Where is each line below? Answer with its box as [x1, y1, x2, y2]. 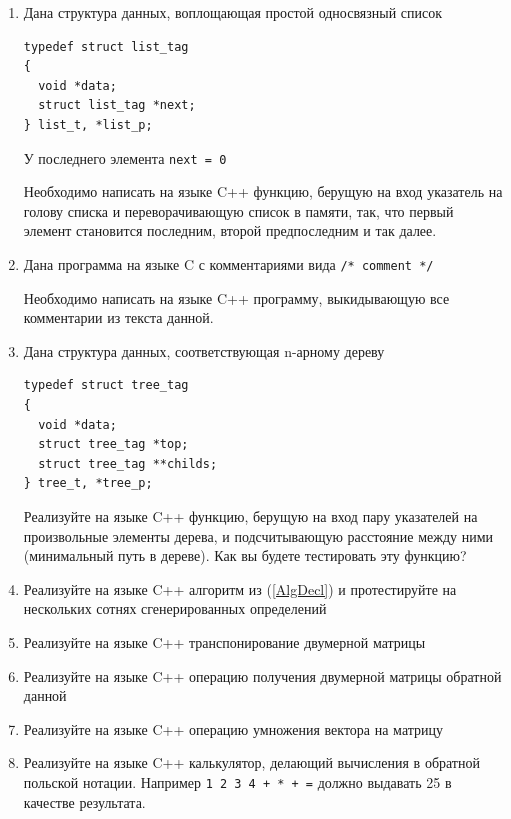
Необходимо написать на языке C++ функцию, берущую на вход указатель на [23, 181, 503, 202]
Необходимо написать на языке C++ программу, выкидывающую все [23, 287, 450, 308]
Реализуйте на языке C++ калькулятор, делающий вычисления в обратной [23, 752, 480, 773]
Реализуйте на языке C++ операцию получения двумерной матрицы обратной [23, 665, 502, 686]
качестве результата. [23, 791, 146, 812]
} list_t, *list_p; [23, 117, 153, 132]
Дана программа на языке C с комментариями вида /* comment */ [23, 254, 434, 274]
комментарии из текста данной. [23, 307, 214, 328]
